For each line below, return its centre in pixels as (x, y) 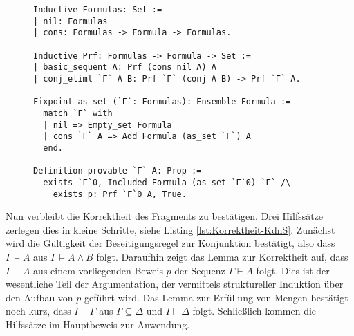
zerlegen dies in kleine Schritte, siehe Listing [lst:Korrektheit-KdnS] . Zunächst (170, 229)
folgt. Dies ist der (293, 270)
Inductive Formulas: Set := (98, 10)
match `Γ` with (78, 113)
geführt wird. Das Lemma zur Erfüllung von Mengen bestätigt (216, 297)
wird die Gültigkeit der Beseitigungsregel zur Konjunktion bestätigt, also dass (170, 243)
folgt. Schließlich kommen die (254, 311)
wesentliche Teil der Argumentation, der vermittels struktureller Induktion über (175, 284)
